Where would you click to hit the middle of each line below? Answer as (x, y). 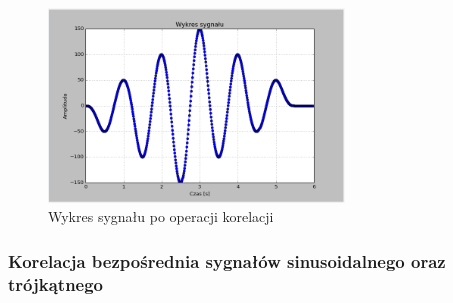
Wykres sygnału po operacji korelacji (161, 216)
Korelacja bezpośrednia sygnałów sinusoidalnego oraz (227, 260)
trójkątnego (56, 283)
